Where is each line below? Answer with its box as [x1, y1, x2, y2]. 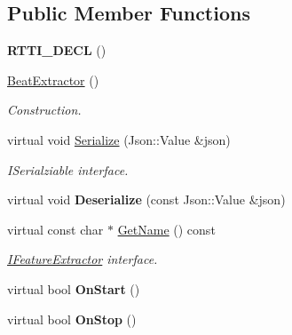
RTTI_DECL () [7, 41, 107, 60]
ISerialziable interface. [7, 160, 129, 179]
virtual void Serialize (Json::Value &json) [7, 130, 231, 148]
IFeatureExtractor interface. [7, 250, 158, 268]
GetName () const [117, 219, 216, 238]
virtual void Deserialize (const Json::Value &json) [7, 190, 286, 209]
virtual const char [7, 219, 104, 238]
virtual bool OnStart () [7, 279, 140, 298]
